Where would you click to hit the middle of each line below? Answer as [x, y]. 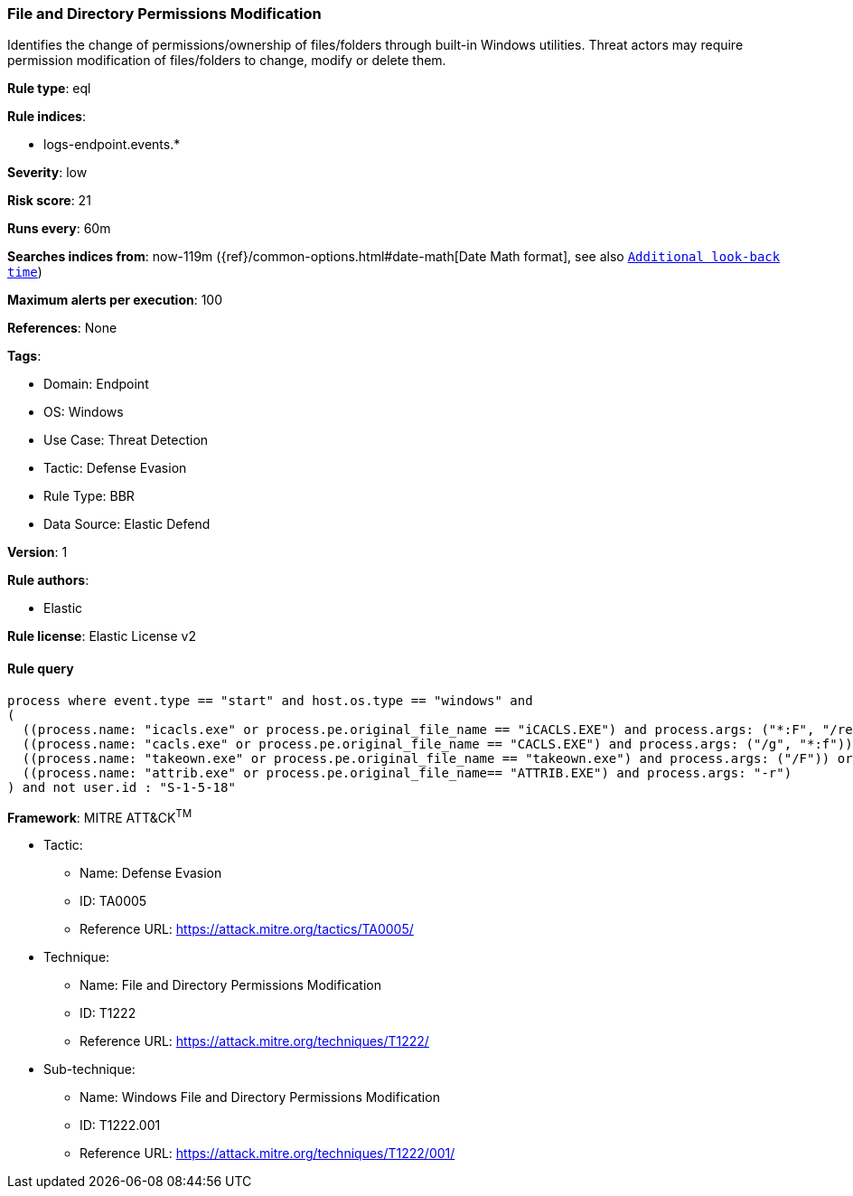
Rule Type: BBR [89, 496]
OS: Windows [84, 412]
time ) [25, 272]
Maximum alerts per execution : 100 [115, 300]
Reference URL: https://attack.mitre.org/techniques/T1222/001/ [267, 1154]
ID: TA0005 [113, 901]
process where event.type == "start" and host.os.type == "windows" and [270, 700]
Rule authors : [48, 580]
